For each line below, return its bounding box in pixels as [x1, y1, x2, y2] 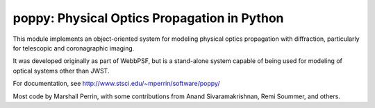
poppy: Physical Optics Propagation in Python [12, 10, 284, 26]
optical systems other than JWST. [12, 66, 110, 75]
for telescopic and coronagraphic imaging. [12, 44, 135, 52]
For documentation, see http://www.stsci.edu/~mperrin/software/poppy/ [12, 80, 220, 88]
